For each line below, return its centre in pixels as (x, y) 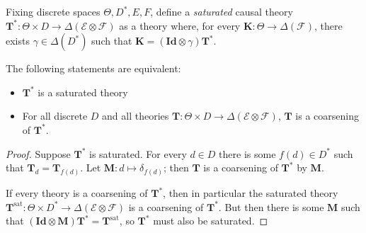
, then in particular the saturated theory (251, 193)
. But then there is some (271, 206)
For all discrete (55, 116)
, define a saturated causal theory (222, 11)
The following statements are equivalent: (93, 68)
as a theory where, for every (180, 25)
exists (18, 41)
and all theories (136, 116)
